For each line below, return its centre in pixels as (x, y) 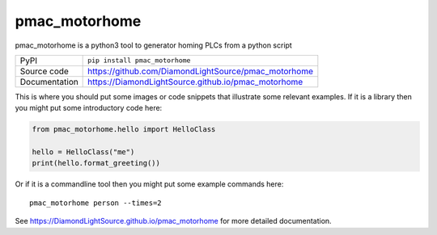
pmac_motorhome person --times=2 (95, 203)
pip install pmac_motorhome (139, 61)
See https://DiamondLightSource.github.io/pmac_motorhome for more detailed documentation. (173, 221)
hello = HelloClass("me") (83, 152)
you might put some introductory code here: (89, 108)
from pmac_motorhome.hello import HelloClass (124, 130)
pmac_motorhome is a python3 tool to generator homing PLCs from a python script (154, 45)
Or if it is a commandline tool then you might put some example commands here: (149, 184)
